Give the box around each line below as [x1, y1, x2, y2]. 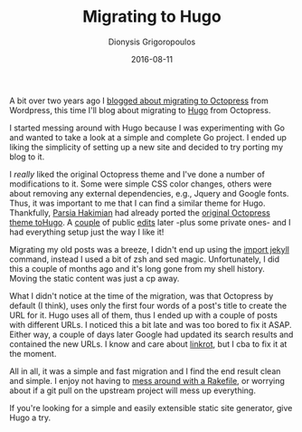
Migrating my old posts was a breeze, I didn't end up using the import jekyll [9, 244, 289, 254]
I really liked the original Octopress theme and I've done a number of [9, 168, 265, 179]
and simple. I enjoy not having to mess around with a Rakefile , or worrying [9, 375, 285, 386]
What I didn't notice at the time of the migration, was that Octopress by [9, 290, 274, 301]
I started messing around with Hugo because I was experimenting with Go [9, 122, 285, 133]
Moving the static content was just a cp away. [9, 273, 180, 283]
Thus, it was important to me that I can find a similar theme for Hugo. [9, 197, 266, 208]
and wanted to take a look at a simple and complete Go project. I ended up [9, 131, 288, 142]
